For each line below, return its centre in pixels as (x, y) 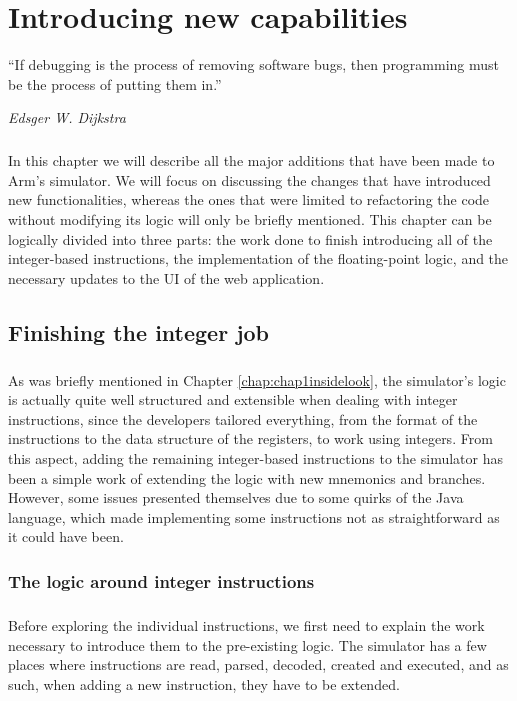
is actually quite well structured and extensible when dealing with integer (233, 399)
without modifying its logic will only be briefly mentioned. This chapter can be (250, 219)
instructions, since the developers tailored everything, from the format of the (243, 418)
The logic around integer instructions (161, 580)
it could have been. (66, 536)
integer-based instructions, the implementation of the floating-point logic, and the (258, 258)
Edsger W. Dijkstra (67, 117)
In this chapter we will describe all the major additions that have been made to (251, 160)
